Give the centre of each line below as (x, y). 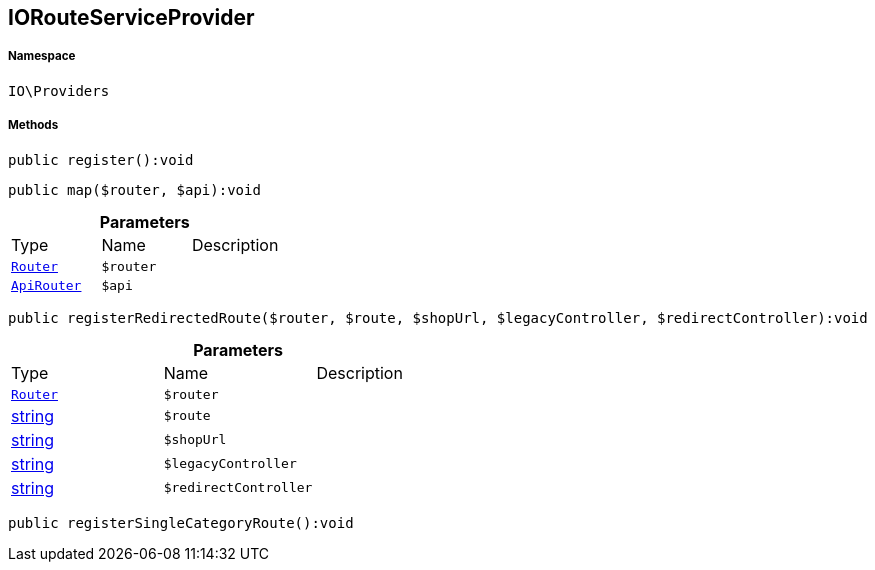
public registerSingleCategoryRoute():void (181, 522)
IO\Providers (59, 90)
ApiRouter (46, 285)
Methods (33, 125)
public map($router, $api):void (134, 189)
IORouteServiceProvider (131, 17)
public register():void (101, 159)
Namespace (42, 56)
